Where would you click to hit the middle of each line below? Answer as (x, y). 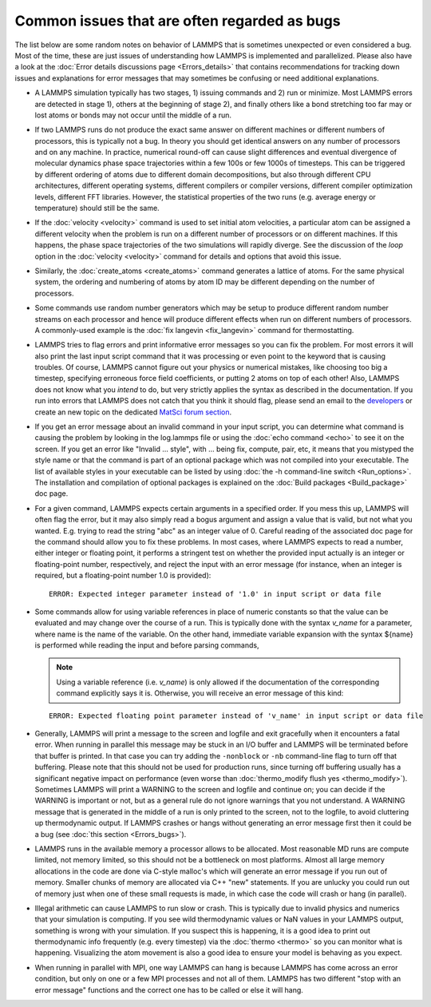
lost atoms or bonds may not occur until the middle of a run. (133, 115)
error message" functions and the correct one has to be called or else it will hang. (169, 989)
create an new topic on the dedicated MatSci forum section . (133, 412)
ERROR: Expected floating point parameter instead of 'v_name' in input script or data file (236, 716)
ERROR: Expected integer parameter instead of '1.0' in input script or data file (215, 594)
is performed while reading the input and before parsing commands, (147, 645)
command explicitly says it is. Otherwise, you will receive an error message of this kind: (200, 693)
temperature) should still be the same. (97, 208)
